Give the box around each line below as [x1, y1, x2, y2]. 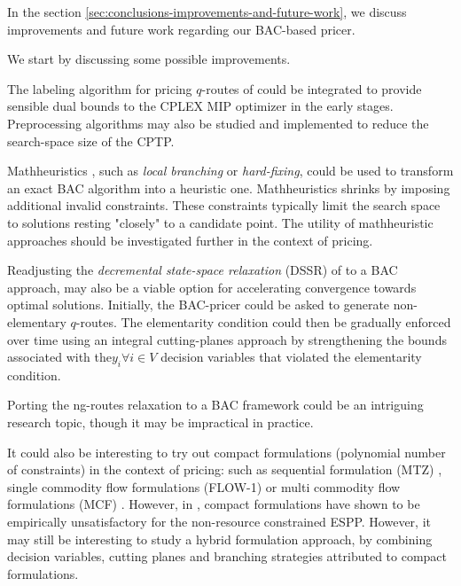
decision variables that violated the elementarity [160, 348, 422, 366]
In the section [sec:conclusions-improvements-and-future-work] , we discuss [7, 3, 407, 20]
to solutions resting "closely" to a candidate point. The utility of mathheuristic [7, 213, 434, 231]
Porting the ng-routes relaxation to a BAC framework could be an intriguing [7, 395, 424, 414]
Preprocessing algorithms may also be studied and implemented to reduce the [7, 113, 429, 132]
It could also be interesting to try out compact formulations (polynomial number [7, 442, 446, 461]
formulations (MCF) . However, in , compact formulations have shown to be [7, 495, 420, 513]
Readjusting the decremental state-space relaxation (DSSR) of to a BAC [7, 261, 398, 279]
